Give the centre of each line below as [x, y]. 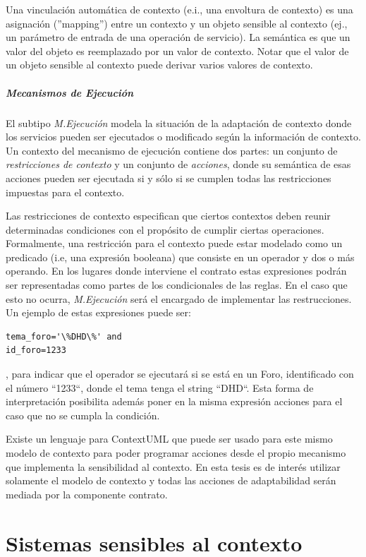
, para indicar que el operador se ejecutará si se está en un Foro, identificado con [180, 374]
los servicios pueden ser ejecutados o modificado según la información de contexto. [183, 137]
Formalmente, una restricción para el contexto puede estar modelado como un [174, 243]
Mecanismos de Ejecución [70, 92]
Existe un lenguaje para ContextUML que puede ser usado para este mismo [169, 439]
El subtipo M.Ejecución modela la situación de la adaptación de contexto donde [179, 122]
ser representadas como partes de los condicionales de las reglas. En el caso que [177, 285]
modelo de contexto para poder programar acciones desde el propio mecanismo [176, 453]
